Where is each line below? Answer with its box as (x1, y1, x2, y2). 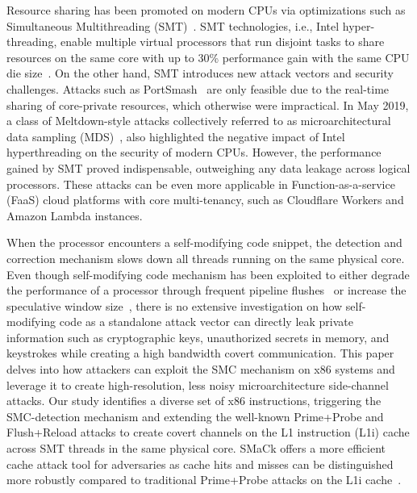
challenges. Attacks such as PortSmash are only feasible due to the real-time (6, 80, 390, 97)
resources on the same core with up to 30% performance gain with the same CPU (6, 48, 410, 65)
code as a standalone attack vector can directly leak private (59, 313, 353, 330)
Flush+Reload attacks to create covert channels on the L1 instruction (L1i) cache (6, 424, 410, 441)
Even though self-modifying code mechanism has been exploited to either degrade (6, 265, 410, 282)
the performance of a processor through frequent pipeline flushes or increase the (6, 282, 407, 299)
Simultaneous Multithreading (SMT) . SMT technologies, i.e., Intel (6, 17, 340, 34)
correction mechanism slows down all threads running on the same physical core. (6, 249, 405, 266)
